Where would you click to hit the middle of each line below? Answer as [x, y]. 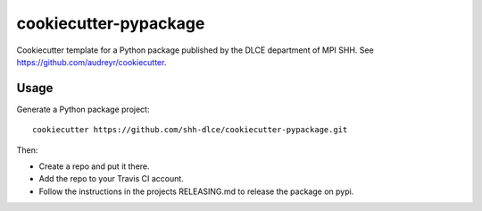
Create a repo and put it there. [95, 166]
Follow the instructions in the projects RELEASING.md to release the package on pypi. [196, 191]
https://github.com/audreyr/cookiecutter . [91, 62]
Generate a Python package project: [83, 109]
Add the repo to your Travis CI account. [112, 179]
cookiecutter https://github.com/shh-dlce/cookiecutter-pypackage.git [190, 130]
